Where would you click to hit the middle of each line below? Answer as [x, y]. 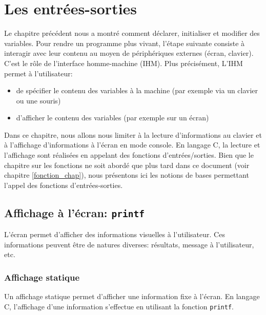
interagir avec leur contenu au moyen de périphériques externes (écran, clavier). [129, 53]
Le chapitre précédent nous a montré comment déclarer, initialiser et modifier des [132, 33]
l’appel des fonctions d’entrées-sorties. [64, 185]
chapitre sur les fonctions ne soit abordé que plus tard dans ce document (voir [127, 165]
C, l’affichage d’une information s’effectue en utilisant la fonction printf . [119, 306]
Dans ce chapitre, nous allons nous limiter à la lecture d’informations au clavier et [133, 134]
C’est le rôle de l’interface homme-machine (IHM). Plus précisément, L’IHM [124, 63]
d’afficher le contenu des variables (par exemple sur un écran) [112, 118]
